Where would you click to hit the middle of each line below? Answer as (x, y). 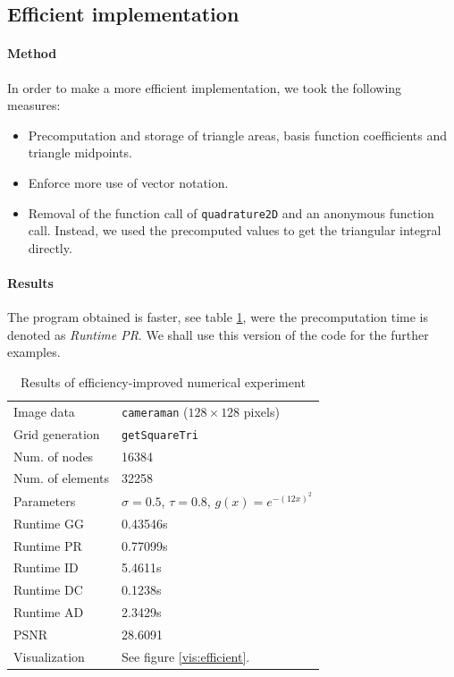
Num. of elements (62, 478)
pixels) (261, 411)
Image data (44, 411)
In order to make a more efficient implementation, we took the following (205, 87)
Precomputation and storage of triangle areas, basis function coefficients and (237, 135)
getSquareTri (160, 435)
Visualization (49, 656)
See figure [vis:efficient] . (186, 656)
